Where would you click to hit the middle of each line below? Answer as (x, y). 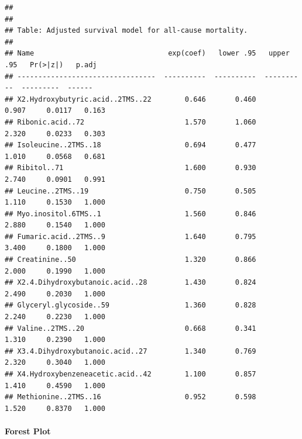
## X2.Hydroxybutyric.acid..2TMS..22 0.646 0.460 (131, 99)
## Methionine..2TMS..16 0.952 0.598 (131, 397)
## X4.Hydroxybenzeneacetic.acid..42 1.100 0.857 (131, 374)
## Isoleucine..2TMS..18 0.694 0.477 (131, 145)
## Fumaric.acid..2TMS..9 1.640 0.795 (131, 236)
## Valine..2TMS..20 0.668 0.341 (131, 328)
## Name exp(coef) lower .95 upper (147, 53)
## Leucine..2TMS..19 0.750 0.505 (131, 191)
